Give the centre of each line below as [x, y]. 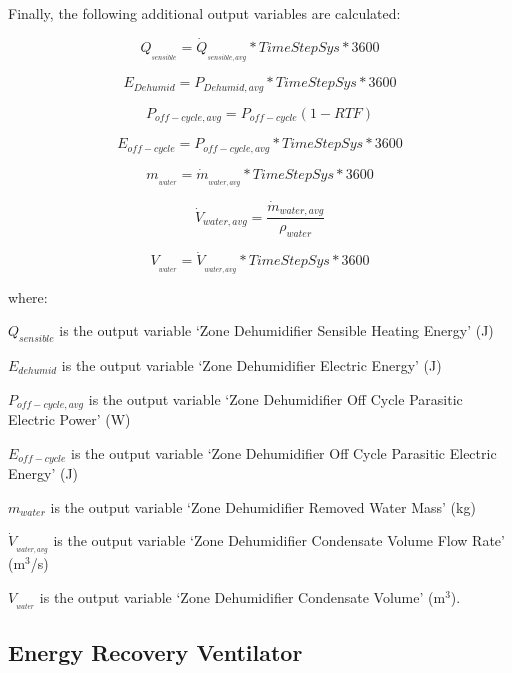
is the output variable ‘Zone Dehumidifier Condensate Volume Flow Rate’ [279, 540]
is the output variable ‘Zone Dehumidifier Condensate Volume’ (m [242, 596]
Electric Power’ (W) [69, 418]
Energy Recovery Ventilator [155, 652]
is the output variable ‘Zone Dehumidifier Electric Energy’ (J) [251, 364]
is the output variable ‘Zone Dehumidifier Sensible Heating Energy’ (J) [276, 330]
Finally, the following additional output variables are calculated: [204, 13]
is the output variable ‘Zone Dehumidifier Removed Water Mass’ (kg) [263, 506]
